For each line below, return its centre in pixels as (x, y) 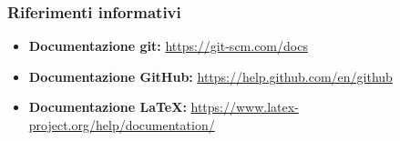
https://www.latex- (245, 107)
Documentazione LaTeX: (108, 107)
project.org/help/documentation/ (122, 125)
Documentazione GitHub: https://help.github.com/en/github (210, 76)
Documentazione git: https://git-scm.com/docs (168, 46)
